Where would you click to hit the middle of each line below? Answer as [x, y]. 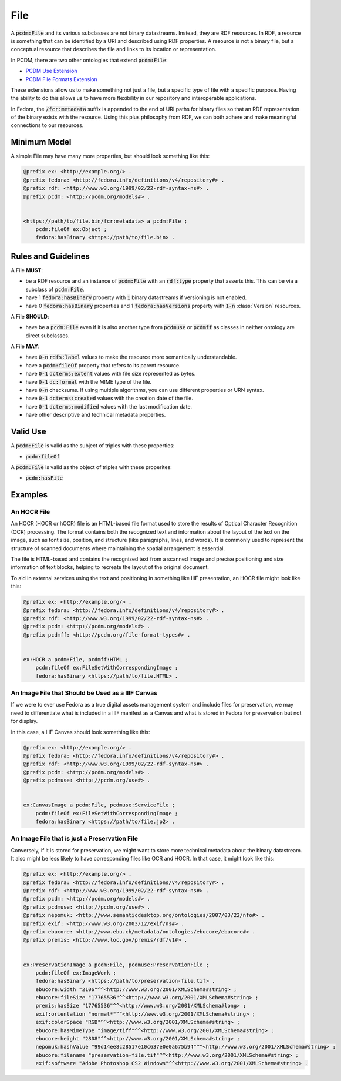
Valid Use [28, 432]
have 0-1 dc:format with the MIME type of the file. [89, 381]
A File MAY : [25, 346]
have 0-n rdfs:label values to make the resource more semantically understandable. [131, 357]
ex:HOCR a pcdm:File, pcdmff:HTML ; [76, 659]
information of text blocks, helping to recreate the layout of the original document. [110, 567]
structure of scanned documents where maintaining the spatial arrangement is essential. [118, 548]
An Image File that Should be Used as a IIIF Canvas [84, 693]
